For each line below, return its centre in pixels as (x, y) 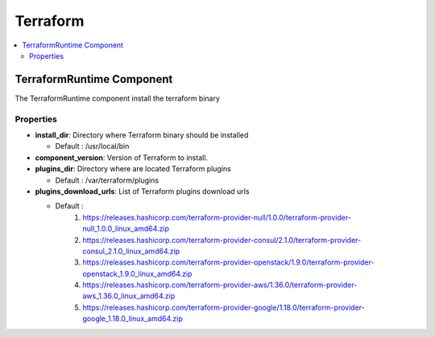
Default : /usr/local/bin (92, 146)
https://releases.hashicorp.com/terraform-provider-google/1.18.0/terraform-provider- (224, 307)
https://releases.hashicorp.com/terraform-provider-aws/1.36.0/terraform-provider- (220, 285)
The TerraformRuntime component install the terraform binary (118, 98)
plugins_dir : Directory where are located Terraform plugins (133, 169)
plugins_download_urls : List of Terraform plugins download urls (142, 191)
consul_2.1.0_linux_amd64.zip (131, 251)
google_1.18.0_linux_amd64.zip (133, 319)
